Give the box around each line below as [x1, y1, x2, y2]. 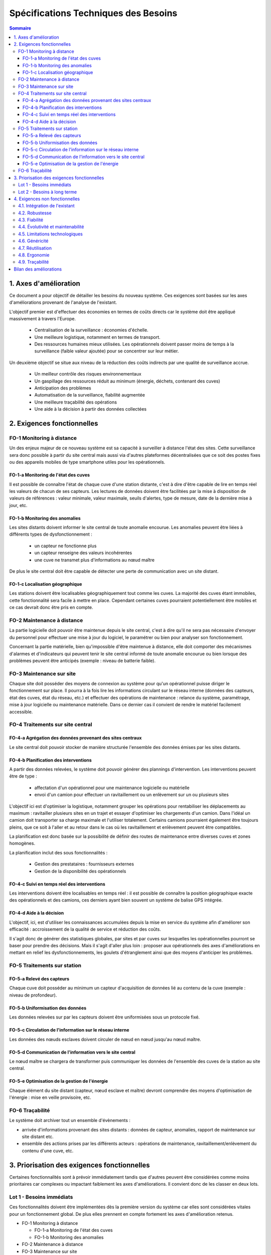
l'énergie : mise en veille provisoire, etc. [9, 1094, 91, 1100]
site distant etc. [22, 1134, 54, 1140]
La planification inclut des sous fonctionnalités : [9, 849, 108, 855]
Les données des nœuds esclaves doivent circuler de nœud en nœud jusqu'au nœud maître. [9, 1036, 201, 1042]
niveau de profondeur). [9, 992, 57, 998]
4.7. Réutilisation [18, 245, 52, 251]
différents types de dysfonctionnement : [9, 531, 92, 537]
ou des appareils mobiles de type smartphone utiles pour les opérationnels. [9, 459, 166, 465]
